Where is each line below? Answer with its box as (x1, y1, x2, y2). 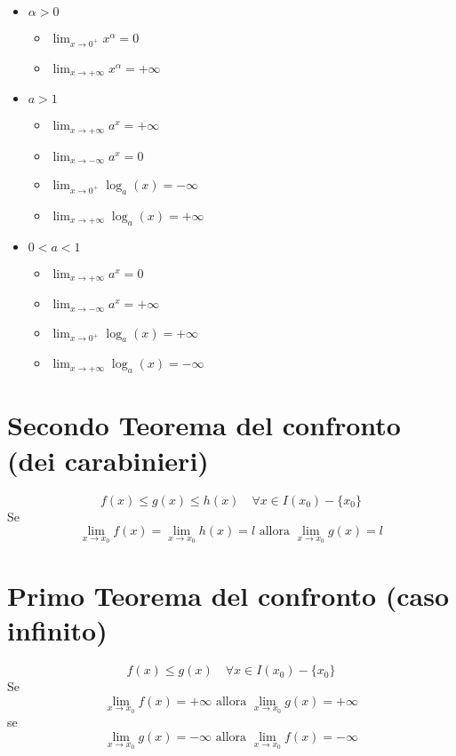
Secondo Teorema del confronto (7, 407, 401, 443)
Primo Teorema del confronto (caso (7, 577, 450, 613)
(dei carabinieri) (7, 442, 209, 478)
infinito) (7, 612, 108, 649)
